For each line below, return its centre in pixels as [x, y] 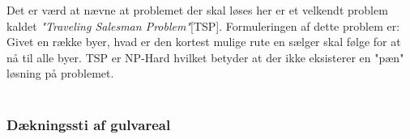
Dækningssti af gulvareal [89, 125]
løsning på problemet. [60, 73]
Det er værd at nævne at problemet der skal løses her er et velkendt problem [197, 10]
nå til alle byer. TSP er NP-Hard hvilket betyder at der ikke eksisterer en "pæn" [205, 57]
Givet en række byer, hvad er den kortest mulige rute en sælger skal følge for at [204, 42]
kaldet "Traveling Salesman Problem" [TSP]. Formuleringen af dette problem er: [203, 25]
